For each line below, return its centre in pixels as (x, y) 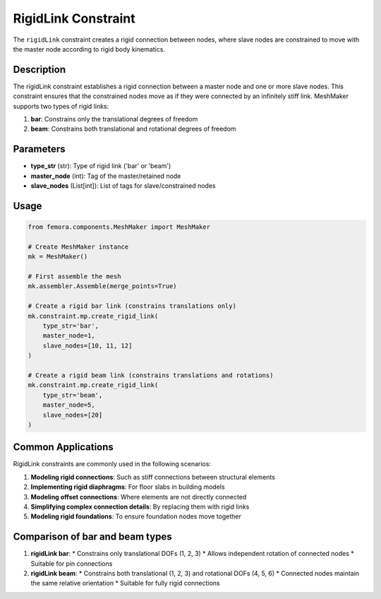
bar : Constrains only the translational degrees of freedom (114, 119)
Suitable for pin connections (72, 563)
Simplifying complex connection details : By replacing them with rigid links (140, 506)
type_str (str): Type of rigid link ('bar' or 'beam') (101, 166)
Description (40, 70)
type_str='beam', (73, 395)
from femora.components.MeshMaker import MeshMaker (119, 227)
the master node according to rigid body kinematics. (89, 49)
